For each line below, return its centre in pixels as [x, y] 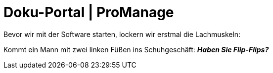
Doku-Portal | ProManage [89, 12]
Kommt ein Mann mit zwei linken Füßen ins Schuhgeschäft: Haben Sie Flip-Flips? [136, 49]
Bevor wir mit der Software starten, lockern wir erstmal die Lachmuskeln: [122, 34]
